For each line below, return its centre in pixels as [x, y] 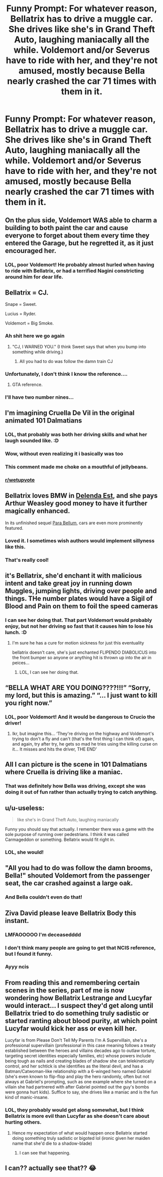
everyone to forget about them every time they [77, 235]
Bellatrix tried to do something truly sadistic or [77, 1013]
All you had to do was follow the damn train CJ [66, 361]
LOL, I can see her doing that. [49, 672]
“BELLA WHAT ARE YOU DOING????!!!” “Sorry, [78, 688]
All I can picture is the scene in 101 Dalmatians [76, 764]
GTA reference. [27, 385]
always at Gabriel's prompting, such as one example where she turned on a [81, 1082]
